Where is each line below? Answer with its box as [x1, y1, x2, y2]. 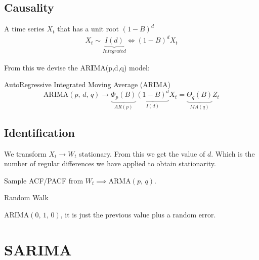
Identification [4, 124, 75, 140]
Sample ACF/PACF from [4, 175, 83, 185]
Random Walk [4, 192, 49, 203]
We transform [4, 148, 47, 159]
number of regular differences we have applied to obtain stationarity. [4, 158, 216, 169]
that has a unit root [57, 23, 119, 34]
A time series [4, 23, 45, 34]
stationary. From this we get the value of [79, 148, 205, 159]
